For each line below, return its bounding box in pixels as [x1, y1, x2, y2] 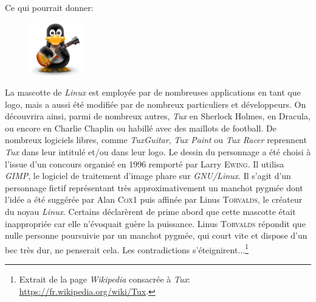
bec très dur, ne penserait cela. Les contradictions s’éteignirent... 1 [5, 241, 249, 256]
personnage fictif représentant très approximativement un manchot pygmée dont [5, 181, 303, 194]
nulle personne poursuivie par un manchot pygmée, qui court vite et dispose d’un [5, 229, 307, 242]
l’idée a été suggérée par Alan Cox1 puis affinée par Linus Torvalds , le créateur [5, 193, 303, 206]
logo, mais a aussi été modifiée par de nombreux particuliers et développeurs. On [5, 97, 306, 110]
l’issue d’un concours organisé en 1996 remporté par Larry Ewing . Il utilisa [5, 157, 284, 170]
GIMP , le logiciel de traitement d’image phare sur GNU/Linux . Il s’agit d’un [5, 169, 291, 182]
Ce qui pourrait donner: [5, 1, 94, 13]
